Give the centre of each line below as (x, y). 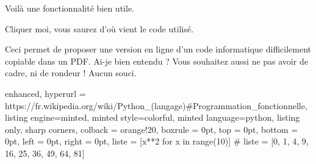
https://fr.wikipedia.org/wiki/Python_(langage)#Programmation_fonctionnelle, (156, 105)
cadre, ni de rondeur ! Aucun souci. (71, 73)
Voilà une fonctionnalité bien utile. (70, 8)
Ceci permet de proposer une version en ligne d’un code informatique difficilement (158, 49)
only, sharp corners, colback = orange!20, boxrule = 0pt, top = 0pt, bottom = (152, 129)
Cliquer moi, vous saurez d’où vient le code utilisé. (99, 28)
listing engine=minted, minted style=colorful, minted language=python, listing (153, 117)
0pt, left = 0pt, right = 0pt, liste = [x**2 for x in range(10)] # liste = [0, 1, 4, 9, (157, 141)
